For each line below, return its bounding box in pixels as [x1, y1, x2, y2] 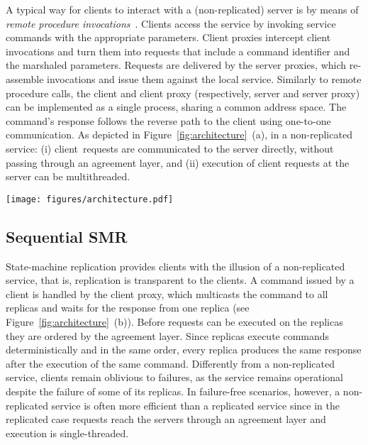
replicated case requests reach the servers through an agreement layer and [6, 412, 326, 427]
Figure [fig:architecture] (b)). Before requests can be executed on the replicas [6, 314, 343, 329]
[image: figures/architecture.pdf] [6, 194, 174, 204]
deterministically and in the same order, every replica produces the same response [6, 342, 362, 357]
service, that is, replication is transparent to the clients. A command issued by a [6, 273, 355, 287]
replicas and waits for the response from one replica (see [6, 300, 250, 315]
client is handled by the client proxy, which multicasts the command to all [6, 286, 328, 301]
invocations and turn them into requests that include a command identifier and [6, 43, 350, 58]
